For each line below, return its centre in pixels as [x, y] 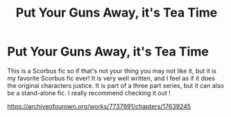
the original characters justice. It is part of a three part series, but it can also [115, 85]
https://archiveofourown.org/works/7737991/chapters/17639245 [99, 106]
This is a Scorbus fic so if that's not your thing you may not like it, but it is [112, 71]
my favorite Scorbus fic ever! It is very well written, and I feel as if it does [111, 78]
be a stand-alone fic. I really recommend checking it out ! [89, 93]
